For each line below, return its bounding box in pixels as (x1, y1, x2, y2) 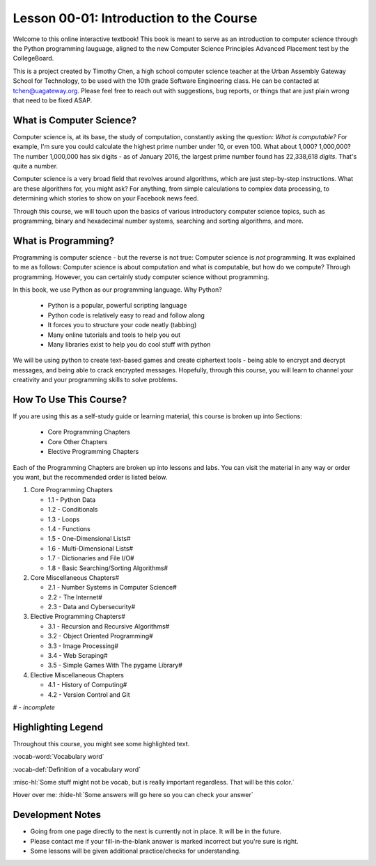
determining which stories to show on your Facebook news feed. (13, 194, 199, 203)
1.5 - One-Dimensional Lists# (47, 535, 131, 543)
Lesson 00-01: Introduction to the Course (13, 10, 258, 26)
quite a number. (13, 162, 58, 170)
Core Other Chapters (47, 437, 108, 446)
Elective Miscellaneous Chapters (30, 670, 125, 679)
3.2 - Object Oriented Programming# (47, 632, 153, 640)
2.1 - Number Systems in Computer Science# (47, 583, 177, 592)
